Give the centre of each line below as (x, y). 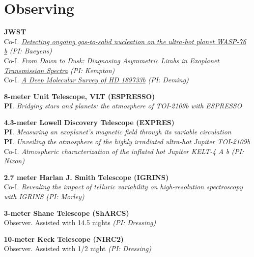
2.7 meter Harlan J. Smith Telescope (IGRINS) (86, 177)
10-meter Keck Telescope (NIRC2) (64, 239)
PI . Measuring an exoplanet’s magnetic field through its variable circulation (118, 132)
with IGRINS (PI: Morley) (44, 196)
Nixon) (14, 161)
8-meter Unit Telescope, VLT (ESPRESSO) (80, 96)
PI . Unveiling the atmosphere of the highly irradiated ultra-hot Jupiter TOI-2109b (127, 141)
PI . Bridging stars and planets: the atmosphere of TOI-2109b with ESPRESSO (123, 106)
